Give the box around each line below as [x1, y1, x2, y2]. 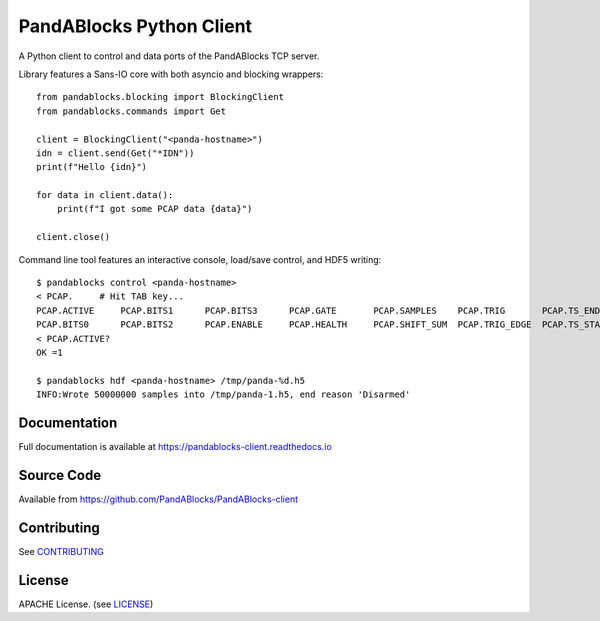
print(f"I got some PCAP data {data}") [56, 203, 253, 215]
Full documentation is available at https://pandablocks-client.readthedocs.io [18, 441, 332, 453]
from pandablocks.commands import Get [36, 105, 227, 117]
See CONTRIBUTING [18, 545, 104, 557]
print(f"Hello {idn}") [36, 161, 148, 173]
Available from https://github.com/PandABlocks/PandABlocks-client [18, 493, 299, 505]
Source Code [18, 466, 102, 484]
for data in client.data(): [36, 190, 174, 201]
